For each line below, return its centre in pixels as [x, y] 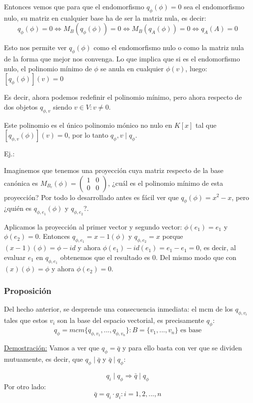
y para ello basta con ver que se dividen [182, 348]
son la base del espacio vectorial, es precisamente [131, 320]
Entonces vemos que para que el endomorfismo [74, 6]
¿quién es [18, 208]
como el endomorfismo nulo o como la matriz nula [169, 47]
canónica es [21, 183]
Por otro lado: [25, 386]
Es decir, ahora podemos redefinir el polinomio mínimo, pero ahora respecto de [123, 97]
